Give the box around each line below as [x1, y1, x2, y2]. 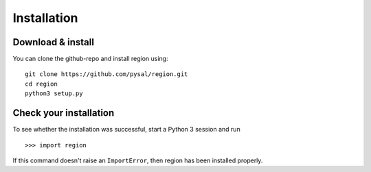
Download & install [12, 36, 94, 48]
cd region [25, 79, 58, 88]
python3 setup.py [25, 90, 83, 97]
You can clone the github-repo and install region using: [12, 55, 168, 63]
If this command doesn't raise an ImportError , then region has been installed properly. [12, 156, 263, 164]
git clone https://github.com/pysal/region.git [25, 71, 188, 78]
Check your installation [12, 107, 115, 119]
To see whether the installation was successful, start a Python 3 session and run [12, 125, 240, 134]
